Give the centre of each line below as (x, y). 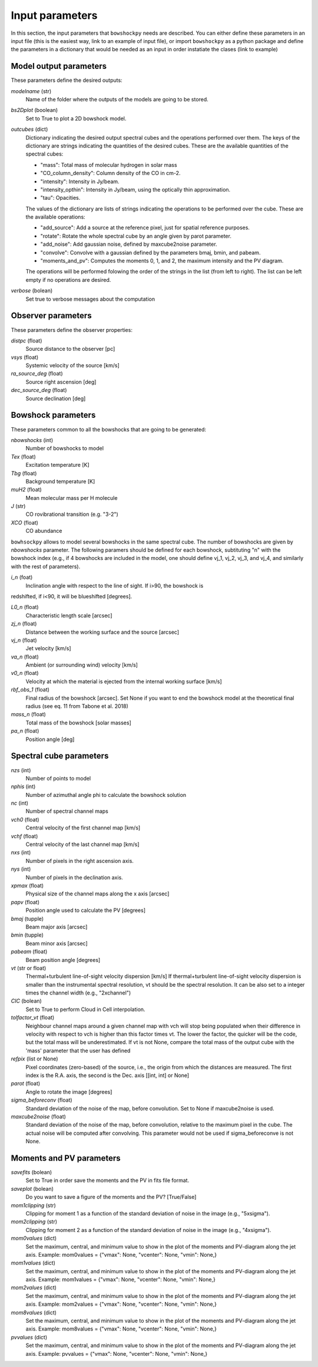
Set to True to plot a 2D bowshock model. (76, 118)
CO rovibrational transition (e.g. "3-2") (72, 514)
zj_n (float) (24, 624)
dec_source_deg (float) (39, 390)
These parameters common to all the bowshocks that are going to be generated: (108, 429)
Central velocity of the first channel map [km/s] (83, 828)
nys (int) (21, 869)
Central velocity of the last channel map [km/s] (82, 844)
